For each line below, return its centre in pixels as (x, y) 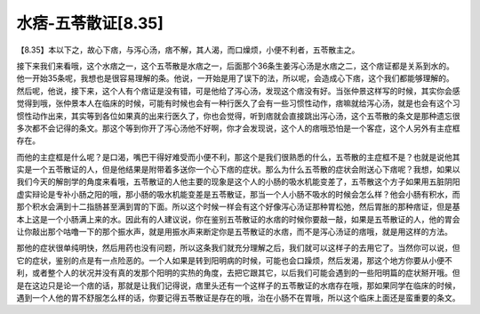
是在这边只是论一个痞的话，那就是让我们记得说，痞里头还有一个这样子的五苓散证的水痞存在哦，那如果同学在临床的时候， (238, 286)
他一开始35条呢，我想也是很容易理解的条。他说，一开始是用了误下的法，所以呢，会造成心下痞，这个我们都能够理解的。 (235, 78)
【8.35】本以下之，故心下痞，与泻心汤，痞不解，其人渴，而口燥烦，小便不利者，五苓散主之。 (188, 50)
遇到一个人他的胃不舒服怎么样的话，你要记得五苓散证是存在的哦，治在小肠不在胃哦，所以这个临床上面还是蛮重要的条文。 (238, 297)
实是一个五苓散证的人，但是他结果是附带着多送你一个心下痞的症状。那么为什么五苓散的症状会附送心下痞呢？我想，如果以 (238, 170)
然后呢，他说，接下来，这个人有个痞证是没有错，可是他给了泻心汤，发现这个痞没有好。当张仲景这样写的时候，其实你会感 (238, 91)
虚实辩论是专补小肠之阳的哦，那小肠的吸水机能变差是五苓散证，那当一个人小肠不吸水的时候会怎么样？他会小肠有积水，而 (238, 194)
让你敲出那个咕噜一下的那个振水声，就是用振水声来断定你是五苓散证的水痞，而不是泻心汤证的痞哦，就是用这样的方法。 (234, 232)
